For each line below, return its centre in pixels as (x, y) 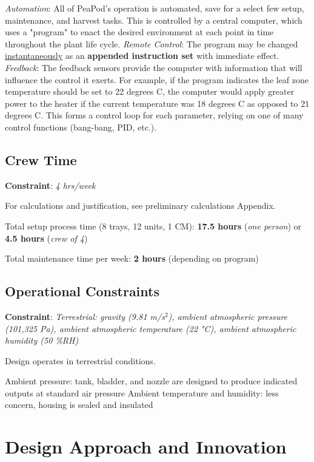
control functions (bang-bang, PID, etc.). (81, 127)
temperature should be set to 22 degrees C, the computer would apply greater (150, 91)
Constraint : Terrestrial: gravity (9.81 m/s (85, 316)
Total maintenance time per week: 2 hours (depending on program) (132, 258)
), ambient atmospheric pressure (228, 316)
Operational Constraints (82, 291)
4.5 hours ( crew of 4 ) (46, 238)
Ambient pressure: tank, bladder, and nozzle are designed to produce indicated (151, 381)
